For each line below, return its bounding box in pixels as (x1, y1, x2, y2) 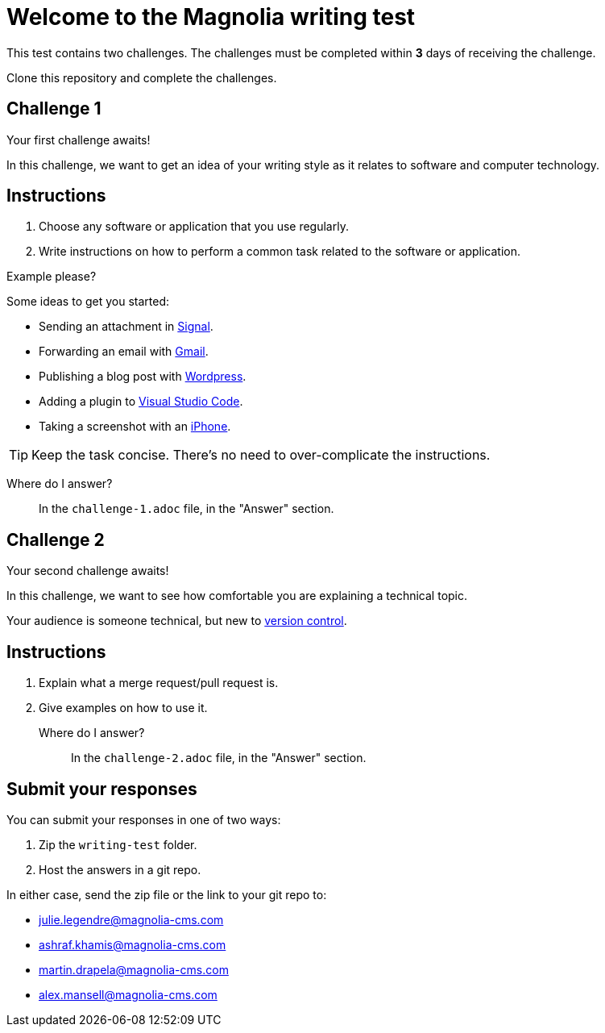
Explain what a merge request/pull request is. (39, 676, 279, 690)
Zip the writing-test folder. (39, 837, 197, 852)
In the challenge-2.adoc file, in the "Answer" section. (71, 751, 367, 765)
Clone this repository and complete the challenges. (6, 70, 277, 85)
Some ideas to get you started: (6, 294, 170, 309)
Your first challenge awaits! (6, 132, 151, 147)
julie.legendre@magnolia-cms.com (39, 912, 224, 927)
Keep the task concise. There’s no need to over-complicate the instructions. (31, 447, 491, 464)
